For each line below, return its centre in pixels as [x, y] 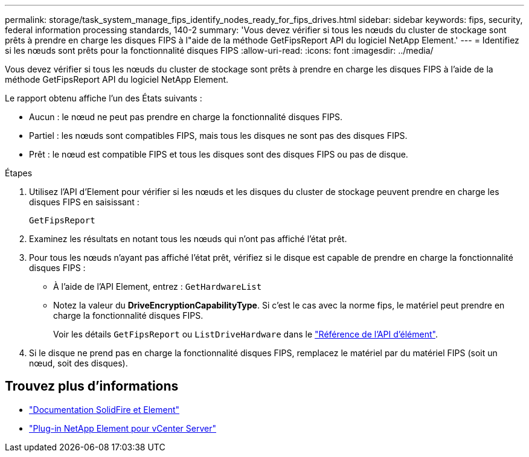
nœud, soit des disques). [79, 363]
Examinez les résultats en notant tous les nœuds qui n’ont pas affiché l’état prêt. [188, 239]
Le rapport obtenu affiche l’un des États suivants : [104, 98]
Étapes [19, 173]
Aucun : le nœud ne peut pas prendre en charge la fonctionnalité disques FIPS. [186, 117]
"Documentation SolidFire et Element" [104, 409]
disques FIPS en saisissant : [84, 202]
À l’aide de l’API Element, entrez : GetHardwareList [158, 286]
